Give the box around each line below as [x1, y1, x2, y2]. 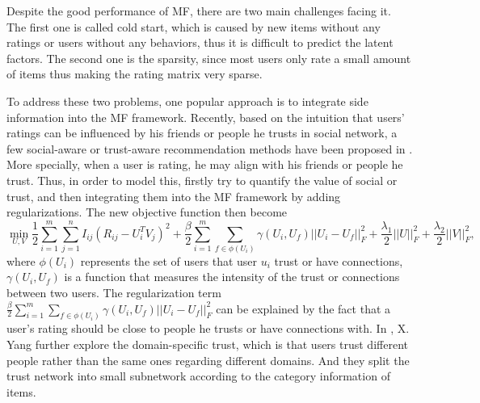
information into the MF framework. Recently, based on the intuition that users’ [6, 108, 405, 125]
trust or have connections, [274, 252, 403, 269]
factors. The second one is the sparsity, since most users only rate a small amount [6, 49, 411, 66]
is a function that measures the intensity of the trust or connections [64, 268, 400, 285]
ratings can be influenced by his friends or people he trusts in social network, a [6, 124, 398, 141]
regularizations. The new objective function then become [6, 204, 288, 220]
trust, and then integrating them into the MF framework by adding [6, 187, 341, 204]
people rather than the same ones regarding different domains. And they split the [6, 351, 410, 368]
